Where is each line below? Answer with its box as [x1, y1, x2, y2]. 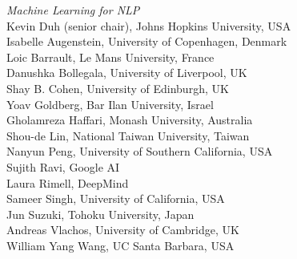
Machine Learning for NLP [6, 2, 140, 18]
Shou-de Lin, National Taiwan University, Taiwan [6, 127, 250, 144]
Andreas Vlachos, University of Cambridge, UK [6, 221, 239, 238]
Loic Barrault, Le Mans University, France [6, 48, 215, 65]
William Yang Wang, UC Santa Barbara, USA [6, 237, 235, 253]
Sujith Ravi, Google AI [6, 158, 120, 175]
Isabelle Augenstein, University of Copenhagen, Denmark [6, 33, 287, 50]
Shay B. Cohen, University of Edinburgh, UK [6, 79, 229, 96]
